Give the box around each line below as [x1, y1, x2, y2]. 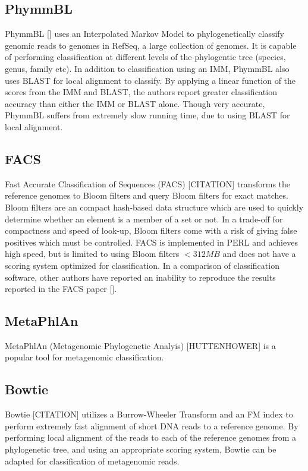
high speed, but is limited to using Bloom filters [5, 247, 180, 260]
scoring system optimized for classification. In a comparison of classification [5, 259, 279, 271]
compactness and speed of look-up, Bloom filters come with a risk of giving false [5, 224, 297, 237]
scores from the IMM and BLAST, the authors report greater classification [5, 86, 277, 98]
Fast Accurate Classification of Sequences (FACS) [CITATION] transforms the [5, 177, 291, 190]
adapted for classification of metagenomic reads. [5, 454, 180, 467]
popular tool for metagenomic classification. [5, 351, 164, 363]
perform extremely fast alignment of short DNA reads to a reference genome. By [5, 419, 298, 432]
